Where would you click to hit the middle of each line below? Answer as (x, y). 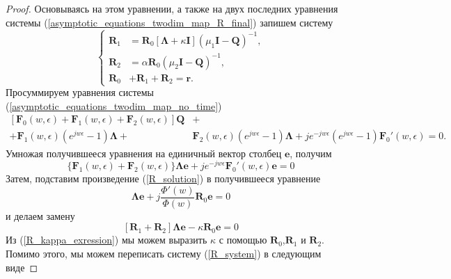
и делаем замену (40, 215)
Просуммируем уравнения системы (80, 92)
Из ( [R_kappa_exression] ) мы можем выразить (106, 240)
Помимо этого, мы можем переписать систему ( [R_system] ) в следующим (164, 254)
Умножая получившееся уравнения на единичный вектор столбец (144, 153)
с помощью (243, 240)
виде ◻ (22, 267)
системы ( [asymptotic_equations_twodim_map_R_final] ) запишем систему (169, 22)
